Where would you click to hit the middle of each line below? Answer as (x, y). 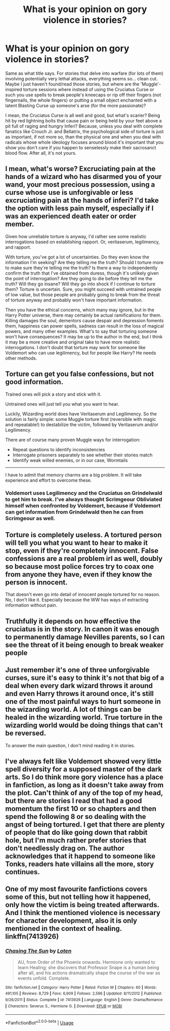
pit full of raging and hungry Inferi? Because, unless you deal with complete (84, 126)
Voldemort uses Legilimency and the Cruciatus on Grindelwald (84, 493)
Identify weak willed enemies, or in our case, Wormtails (70, 460)
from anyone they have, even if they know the (79, 574)
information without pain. (31, 605)
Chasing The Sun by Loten (38, 951)
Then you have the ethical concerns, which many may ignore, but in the (80, 310)
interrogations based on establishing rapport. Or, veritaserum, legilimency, (83, 242)
